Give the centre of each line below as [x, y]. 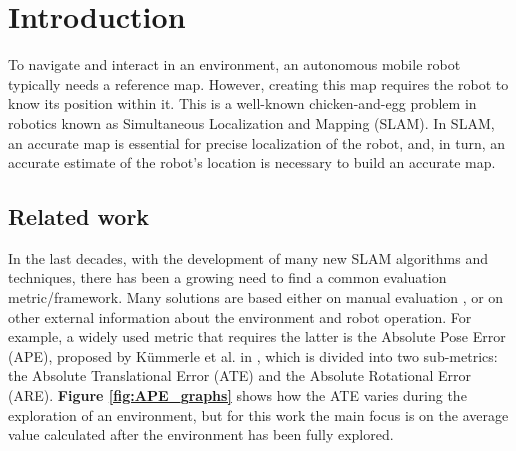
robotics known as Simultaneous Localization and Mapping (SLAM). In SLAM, [251, 122]
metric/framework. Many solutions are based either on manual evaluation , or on [256, 297]
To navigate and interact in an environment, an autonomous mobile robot [234, 64]
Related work [79, 216]
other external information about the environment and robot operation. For [240, 316]
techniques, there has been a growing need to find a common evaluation [227, 277]
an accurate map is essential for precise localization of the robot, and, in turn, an [257, 142]
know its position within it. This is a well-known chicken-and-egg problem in [242, 103]
